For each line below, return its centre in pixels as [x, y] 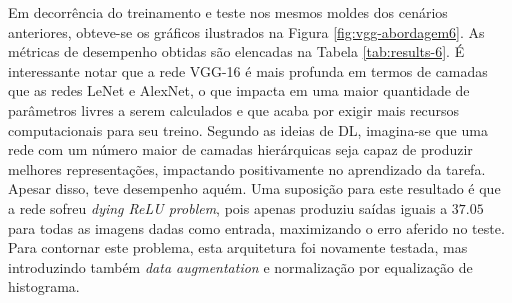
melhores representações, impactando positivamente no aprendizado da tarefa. [247, 168]
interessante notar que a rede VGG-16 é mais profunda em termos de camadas [248, 70]
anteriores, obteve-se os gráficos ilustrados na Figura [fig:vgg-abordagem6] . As [246, 31]
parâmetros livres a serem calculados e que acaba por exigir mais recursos [234, 109]
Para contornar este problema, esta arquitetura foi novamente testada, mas [238, 247]
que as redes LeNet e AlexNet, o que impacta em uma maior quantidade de [239, 90]
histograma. [44, 286]
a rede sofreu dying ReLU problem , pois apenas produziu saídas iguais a [228, 207]
